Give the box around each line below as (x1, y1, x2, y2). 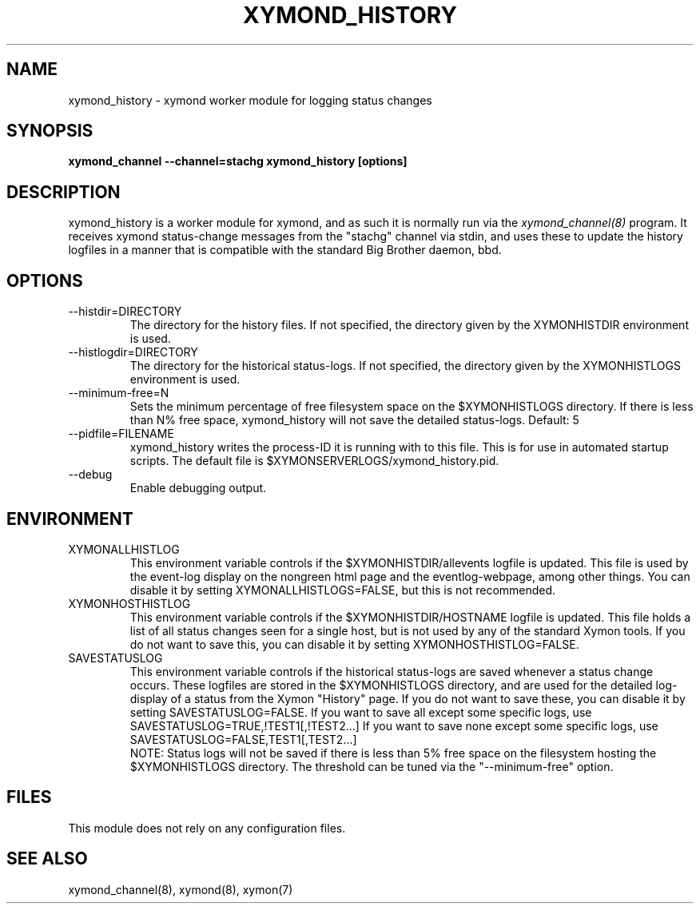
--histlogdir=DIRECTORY (68, 345, 198, 360)
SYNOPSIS (6, 121, 93, 141)
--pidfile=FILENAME (68, 427, 174, 441)
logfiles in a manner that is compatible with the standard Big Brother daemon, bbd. (68, 243, 502, 257)
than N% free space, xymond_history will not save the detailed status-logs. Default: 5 (129, 413, 579, 427)
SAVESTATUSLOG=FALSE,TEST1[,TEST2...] (129, 732, 357, 746)
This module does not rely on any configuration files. (68, 821, 346, 835)
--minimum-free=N (68, 386, 169, 400)
